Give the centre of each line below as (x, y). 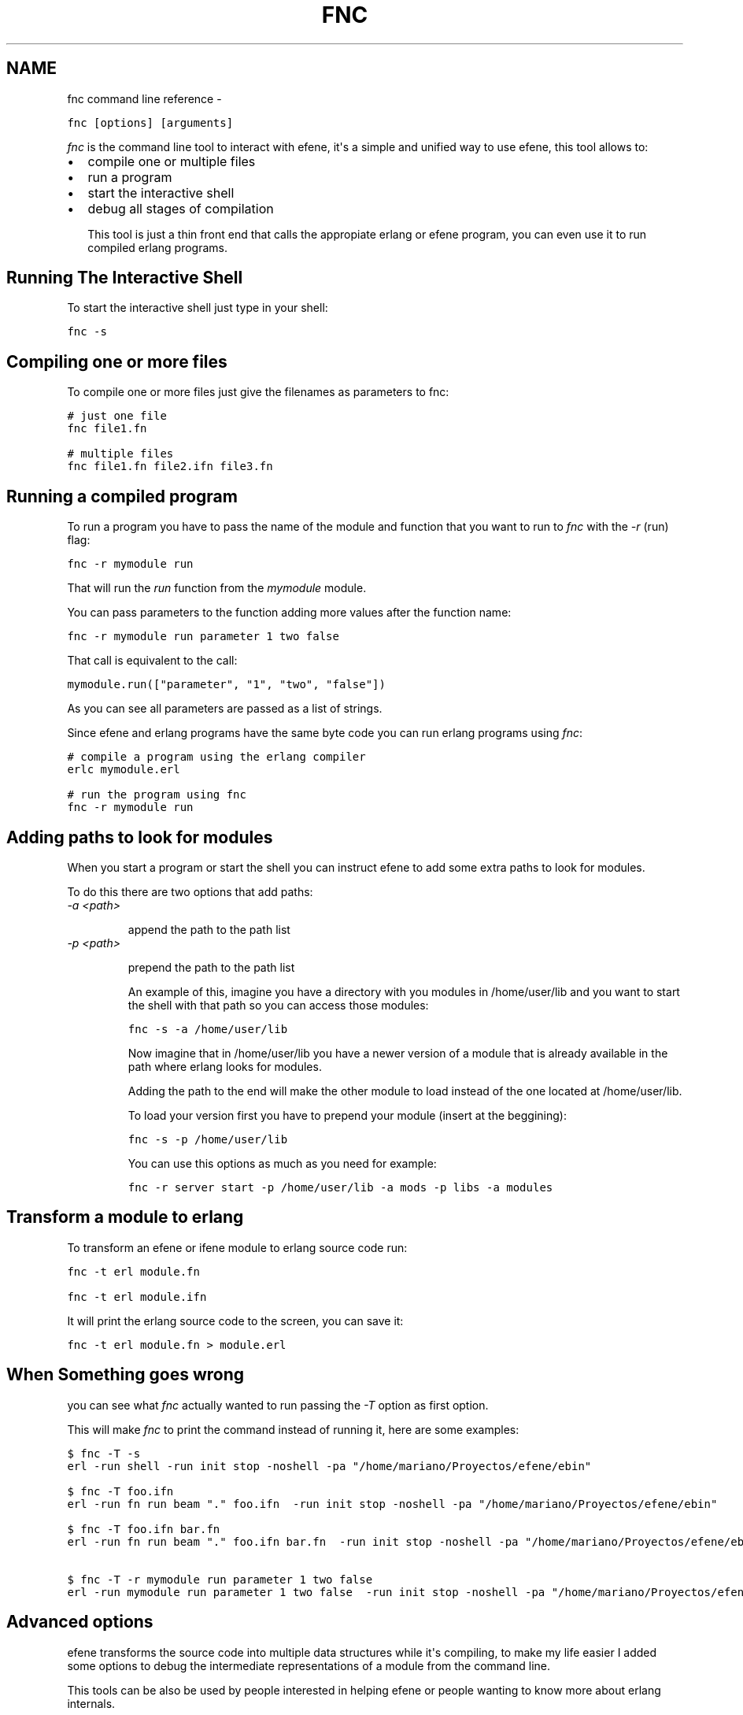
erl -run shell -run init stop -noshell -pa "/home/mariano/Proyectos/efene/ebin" (329, 1466)
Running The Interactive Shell (125, 278)
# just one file (117, 416)
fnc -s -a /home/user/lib (208, 1029)
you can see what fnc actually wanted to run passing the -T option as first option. (278, 1405)
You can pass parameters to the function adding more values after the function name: (289, 613)
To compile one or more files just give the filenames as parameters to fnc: (258, 392)
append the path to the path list (209, 929)
